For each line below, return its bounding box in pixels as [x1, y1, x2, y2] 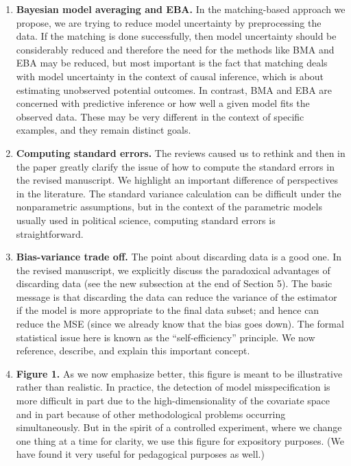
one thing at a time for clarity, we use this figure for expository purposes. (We [16, 433, 344, 447]
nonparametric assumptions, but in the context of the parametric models [16, 199, 322, 214]
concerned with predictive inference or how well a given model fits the [16, 96, 310, 110]
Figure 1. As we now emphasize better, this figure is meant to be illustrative [16, 366, 343, 380]
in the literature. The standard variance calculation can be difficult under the [16, 186, 341, 200]
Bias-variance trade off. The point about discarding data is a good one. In [16, 249, 342, 264]
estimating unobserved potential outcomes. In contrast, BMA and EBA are [16, 82, 332, 97]
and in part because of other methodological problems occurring [16, 406, 286, 421]
